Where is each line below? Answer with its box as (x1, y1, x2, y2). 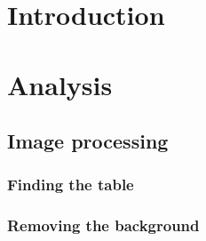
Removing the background (7, 214, 200, 237)
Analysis (7, 66, 113, 102)
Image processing (7, 127, 169, 155)
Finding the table (7, 173, 134, 196)
